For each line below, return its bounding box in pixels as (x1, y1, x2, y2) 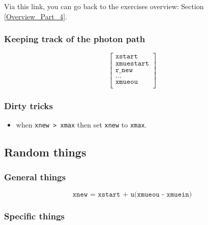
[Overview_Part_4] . (4, 11, 67, 21)
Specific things (4, 210, 65, 222)
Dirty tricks (4, 99, 53, 112)
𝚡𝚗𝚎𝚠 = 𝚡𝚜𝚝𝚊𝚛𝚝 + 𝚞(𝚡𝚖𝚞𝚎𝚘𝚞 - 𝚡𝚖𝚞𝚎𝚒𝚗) (72, 191, 192, 199)
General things (4, 171, 66, 183)
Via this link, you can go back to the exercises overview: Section (4, 1, 204, 11)
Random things (4, 144, 86, 159)
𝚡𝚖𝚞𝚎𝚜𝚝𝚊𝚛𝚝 (115, 60, 150, 68)
